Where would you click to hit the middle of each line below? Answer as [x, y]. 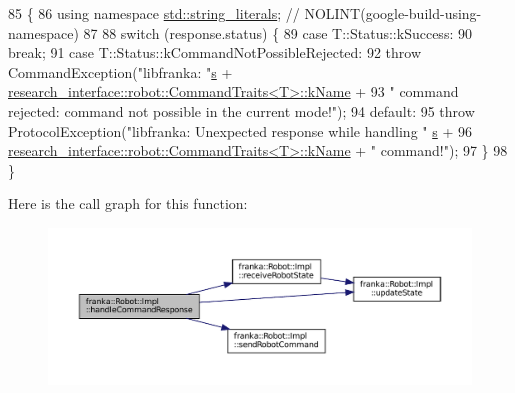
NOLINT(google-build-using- [393, 13]
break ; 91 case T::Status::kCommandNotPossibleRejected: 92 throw [215, 52]
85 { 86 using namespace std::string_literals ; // [154, 13]
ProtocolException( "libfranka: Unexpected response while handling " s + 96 [240, 130]
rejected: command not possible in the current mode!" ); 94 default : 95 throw [241, 110]
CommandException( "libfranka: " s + [120, 71]
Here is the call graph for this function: [128, 203]
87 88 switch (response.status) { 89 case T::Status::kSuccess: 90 [277, 32]
